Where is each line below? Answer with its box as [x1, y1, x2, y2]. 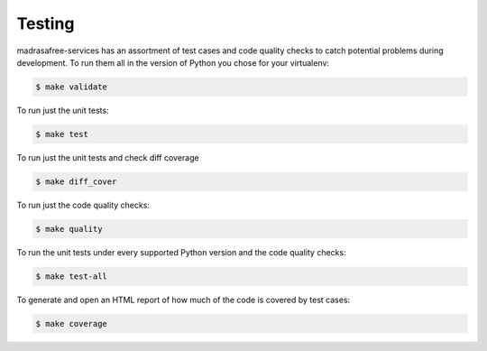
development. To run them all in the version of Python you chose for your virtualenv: [16, 57, 329, 68]
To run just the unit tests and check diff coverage [16, 152, 199, 162]
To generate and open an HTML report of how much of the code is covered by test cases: [16, 294, 351, 305]
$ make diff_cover [35, 176, 117, 187]
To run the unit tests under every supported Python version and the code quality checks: [16, 246, 346, 257]
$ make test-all [35, 271, 108, 282]
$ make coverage [35, 319, 108, 328]
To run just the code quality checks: [16, 199, 151, 210]
